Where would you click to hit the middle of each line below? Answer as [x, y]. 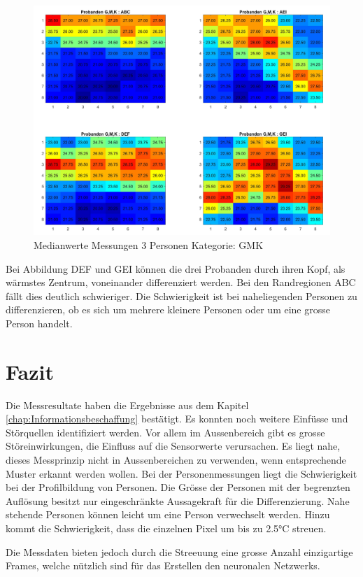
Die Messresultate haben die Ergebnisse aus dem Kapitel [127, 405]
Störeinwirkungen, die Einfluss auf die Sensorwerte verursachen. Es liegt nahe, [173, 446]
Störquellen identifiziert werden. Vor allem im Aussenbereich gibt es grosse [165, 432]
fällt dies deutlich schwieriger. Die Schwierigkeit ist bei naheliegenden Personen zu [181, 295]
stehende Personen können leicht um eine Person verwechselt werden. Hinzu [168, 514]
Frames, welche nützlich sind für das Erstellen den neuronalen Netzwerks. [163, 565]
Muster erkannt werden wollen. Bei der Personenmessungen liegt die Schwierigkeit [181, 473]
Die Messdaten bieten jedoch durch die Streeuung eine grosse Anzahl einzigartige [179, 551]
